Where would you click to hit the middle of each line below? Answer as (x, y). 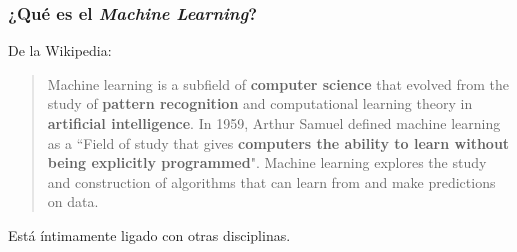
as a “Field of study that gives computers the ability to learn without (278, 142)
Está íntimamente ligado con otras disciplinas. (149, 234)
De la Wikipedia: (60, 50)
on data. (73, 201)
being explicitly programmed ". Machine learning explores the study (267, 162)
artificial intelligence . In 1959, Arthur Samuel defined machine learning (274, 123)
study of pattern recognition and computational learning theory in (260, 103)
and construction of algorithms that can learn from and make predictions (271, 181)
